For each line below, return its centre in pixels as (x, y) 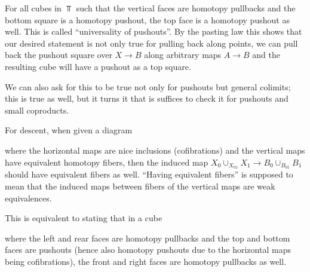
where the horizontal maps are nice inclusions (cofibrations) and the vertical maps (155, 150)
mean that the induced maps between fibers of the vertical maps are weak (140, 186)
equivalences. (28, 198)
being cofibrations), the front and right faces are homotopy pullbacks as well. (146, 261)
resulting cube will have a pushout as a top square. (98, 66)
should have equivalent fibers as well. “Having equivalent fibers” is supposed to (149, 174)
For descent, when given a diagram (69, 130)
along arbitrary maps (183, 55)
